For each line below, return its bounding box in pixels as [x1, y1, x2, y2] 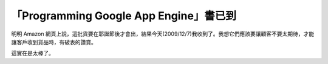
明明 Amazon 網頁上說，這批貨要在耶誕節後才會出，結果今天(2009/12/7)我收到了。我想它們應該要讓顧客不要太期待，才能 [11, 30, 315, 37]
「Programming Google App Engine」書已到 [11, 9, 237, 22]
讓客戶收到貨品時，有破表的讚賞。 [11, 38, 97, 45]
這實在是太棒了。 [11, 50, 54, 57]
